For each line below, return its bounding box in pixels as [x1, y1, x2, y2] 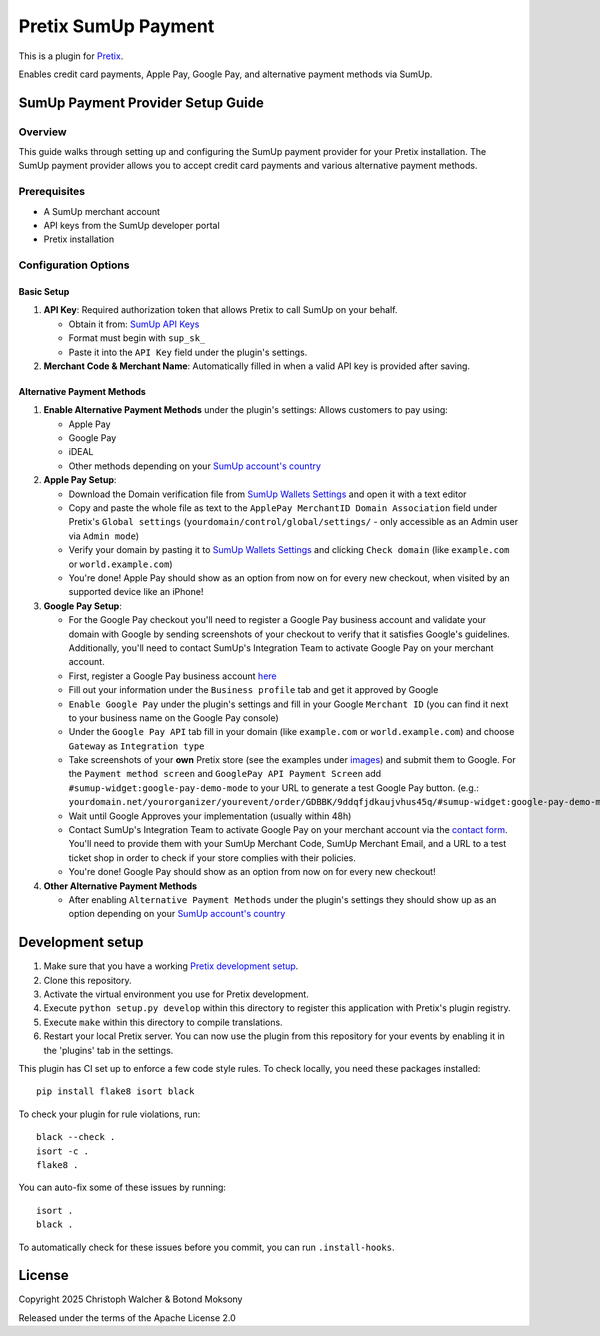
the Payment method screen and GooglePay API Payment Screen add [68, 768, 382, 780]
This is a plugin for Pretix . [18, 50, 124, 62]
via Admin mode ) [68, 530, 140, 542]
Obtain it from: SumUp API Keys [68, 318, 200, 330]
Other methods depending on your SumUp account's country [68, 460, 322, 472]
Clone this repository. [43, 974, 132, 986]
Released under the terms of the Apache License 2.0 [18, 1311, 237, 1324]
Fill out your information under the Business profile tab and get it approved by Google [68, 684, 439, 696]
